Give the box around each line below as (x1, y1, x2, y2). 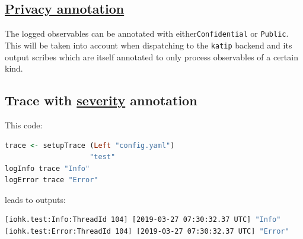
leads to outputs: (5, 193, 66, 205)
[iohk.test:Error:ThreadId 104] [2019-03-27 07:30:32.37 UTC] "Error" (5, 227, 289, 236)
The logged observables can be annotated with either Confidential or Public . (5, 27, 289, 40)
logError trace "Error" (5, 176, 98, 185)
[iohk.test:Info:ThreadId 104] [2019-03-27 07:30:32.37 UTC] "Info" (5, 215, 281, 224)
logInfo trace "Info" (5, 164, 90, 173)
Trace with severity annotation (5, 91, 197, 109)
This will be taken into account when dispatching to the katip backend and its (5, 38, 292, 51)
